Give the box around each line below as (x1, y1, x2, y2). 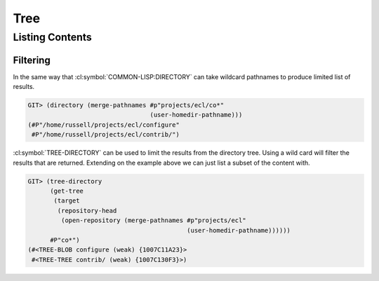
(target (53, 197, 80, 205)
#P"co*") (50, 235, 80, 244)
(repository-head (57, 207, 117, 214)
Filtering (13, 54, 51, 66)
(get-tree (50, 187, 84, 196)
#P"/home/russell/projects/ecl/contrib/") (32, 130, 180, 139)
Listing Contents (13, 31, 92, 43)
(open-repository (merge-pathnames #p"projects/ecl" (60, 217, 246, 224)
